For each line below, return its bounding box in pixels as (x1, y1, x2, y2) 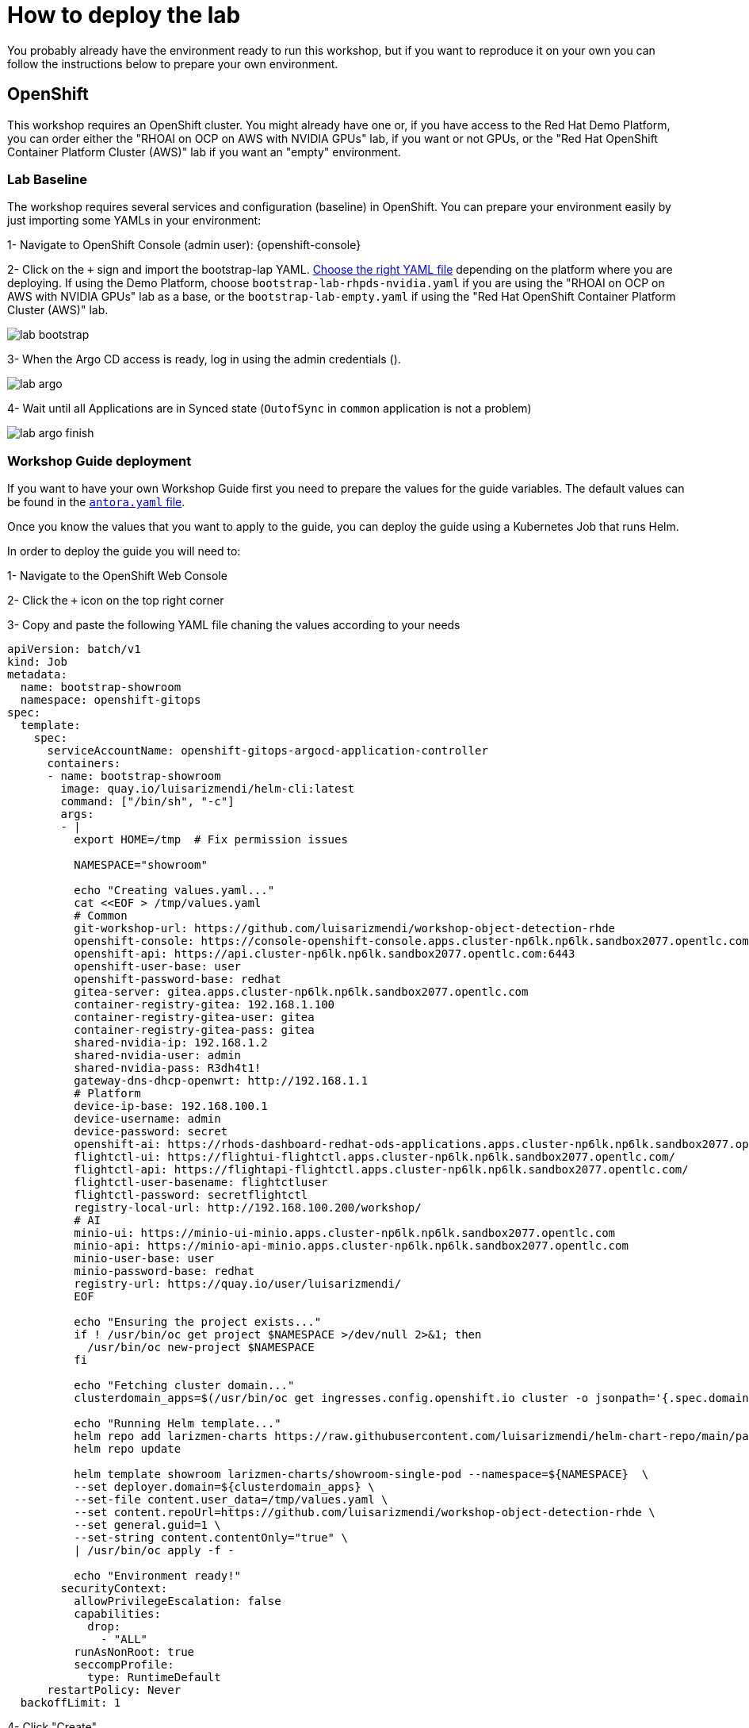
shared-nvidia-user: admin (74, 1049, 242, 1062)
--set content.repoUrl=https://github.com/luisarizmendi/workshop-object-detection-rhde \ (74, 1506, 655, 1519)
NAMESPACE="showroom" (74, 858, 208, 872)
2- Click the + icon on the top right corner (7, 593, 224, 608)
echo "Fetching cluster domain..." (74, 1379, 295, 1392)
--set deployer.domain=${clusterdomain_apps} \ (74, 1480, 375, 1494)
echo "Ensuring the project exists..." (74, 1315, 322, 1329)
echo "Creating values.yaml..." (74, 884, 275, 897)
